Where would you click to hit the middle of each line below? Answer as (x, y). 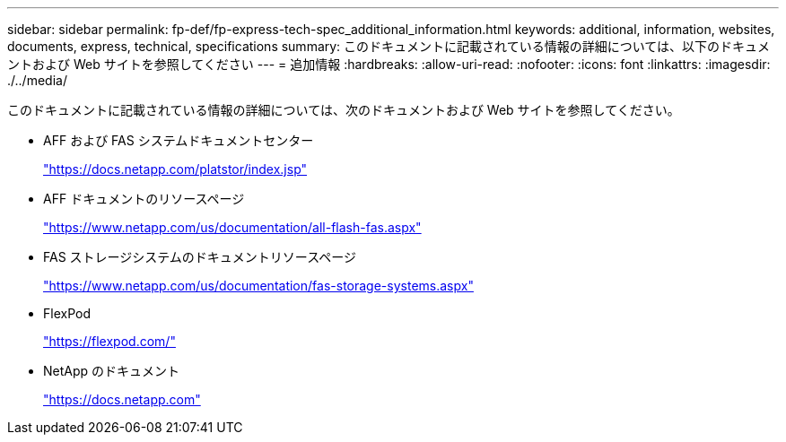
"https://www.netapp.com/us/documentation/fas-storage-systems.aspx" (258, 286)
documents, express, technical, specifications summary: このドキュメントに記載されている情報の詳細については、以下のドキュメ (389, 46)
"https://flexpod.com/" (109, 341)
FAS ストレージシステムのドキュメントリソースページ (200, 257)
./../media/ (37, 80)
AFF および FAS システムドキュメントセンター (179, 140)
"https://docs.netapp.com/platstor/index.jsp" (175, 169)
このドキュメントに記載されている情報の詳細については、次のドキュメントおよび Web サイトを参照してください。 (344, 110)
